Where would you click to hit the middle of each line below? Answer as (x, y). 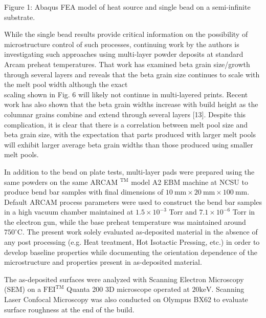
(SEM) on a (23, 289)
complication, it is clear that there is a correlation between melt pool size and (126, 124)
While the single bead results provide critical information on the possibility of (126, 34)
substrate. (20, 17)
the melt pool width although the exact (66, 84)
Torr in (244, 212)
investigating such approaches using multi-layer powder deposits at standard (124, 54)
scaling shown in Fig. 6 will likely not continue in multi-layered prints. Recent (126, 94)
